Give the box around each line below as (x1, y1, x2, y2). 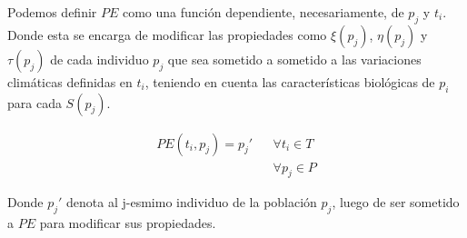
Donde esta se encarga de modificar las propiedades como (7, 25, 327, 44)
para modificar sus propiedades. (39, 213, 216, 233)
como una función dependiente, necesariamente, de (122, 3, 404, 21)
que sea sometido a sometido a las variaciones (167, 49, 422, 68)
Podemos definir (7, 3, 97, 21)
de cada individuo (50, 49, 149, 68)
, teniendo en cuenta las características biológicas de (144, 72, 435, 91)
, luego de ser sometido (332, 193, 460, 212)
